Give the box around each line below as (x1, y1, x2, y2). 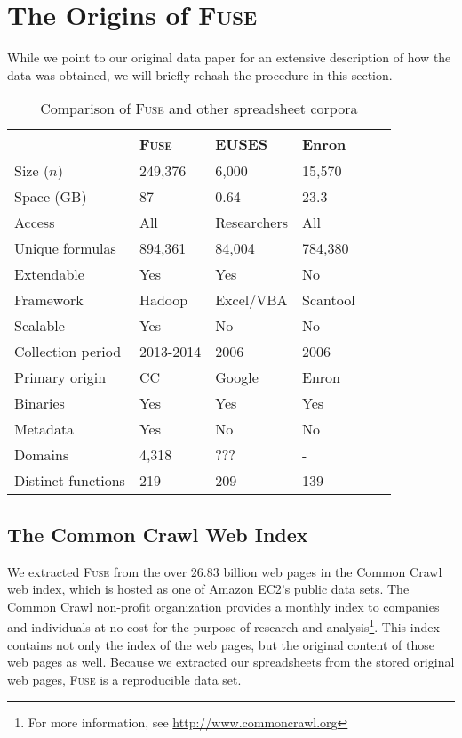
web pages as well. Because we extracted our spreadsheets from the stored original (7, 653, 455, 671)
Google (215, 367, 259, 388)
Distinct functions (14, 470, 125, 491)
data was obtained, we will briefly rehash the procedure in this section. (7, 65, 393, 84)
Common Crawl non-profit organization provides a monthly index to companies (7, 596, 440, 615)
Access (14, 212, 55, 233)
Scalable (14, 315, 65, 337)
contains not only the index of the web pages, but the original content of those (7, 635, 434, 653)
